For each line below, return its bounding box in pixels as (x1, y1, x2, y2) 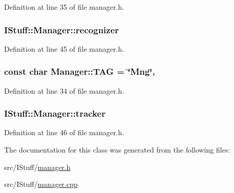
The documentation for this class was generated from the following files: (4, 144, 230, 155)
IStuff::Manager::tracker (4, 107, 106, 120)
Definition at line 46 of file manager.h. (4, 127, 124, 138)
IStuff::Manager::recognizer (4, 23, 119, 36)
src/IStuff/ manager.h (4, 161, 71, 172)
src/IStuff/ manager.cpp (4, 179, 78, 189)
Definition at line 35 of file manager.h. (4, 2, 124, 12)
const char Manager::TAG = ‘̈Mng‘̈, (4, 65, 155, 78)
